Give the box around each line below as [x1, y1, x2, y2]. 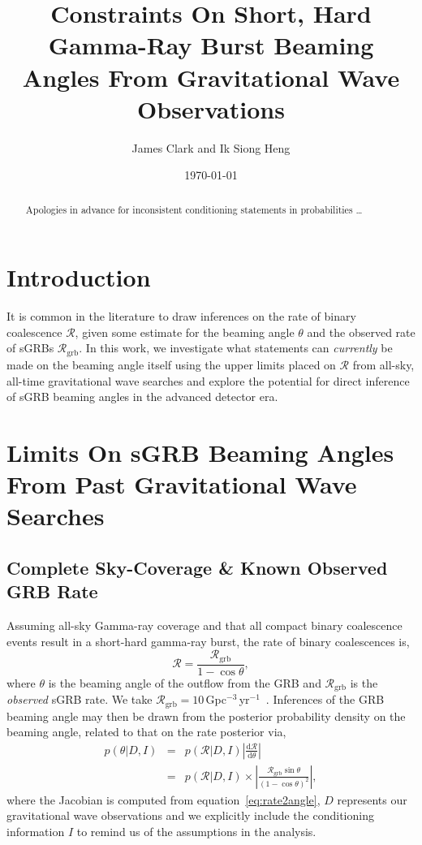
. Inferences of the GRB [265, 691, 385, 708]
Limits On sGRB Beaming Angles [6, 435, 394, 468]
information [6, 823, 65, 840]
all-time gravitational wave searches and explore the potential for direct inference [6, 372, 410, 389]
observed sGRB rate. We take [6, 691, 153, 708]
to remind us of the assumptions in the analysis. [76, 823, 316, 840]
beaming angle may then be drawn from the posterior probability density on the [6, 707, 406, 724]
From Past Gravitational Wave [6, 468, 357, 501]
